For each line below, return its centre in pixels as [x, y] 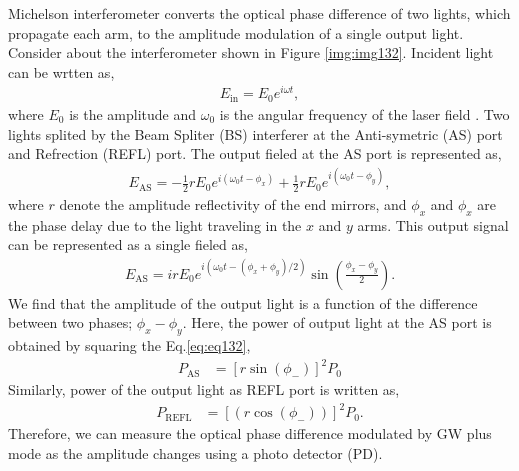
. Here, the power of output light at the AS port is [337, 322]
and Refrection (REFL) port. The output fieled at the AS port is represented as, [255, 153]
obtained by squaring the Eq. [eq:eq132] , [129, 344]
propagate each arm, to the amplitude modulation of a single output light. [236, 32]
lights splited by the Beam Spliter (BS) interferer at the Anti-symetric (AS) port [255, 133]
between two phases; [70, 322]
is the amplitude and [133, 113]
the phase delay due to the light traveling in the [155, 224]
